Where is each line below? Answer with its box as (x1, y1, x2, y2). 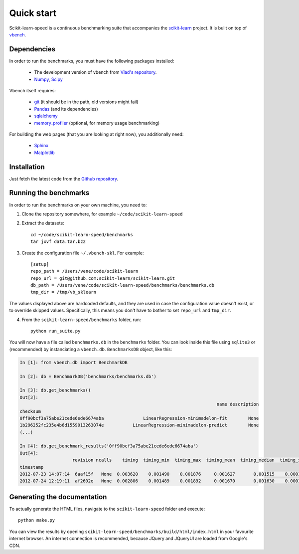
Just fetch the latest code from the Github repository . (9, 176, 119, 182)
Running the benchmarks (9, 188, 90, 197)
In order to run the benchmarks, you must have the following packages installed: (9, 58, 174, 64)
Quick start (9, 7, 57, 18)
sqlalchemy (34, 113, 58, 119)
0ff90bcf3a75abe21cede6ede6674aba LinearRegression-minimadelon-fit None (19, 415, 259, 421)
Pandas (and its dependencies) (34, 106, 98, 112)
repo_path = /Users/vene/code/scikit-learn (30, 268, 139, 274)
